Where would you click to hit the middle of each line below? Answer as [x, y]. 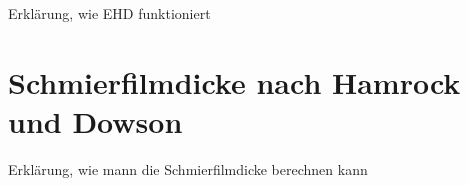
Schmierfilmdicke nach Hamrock [234, 81]
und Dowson [95, 120]
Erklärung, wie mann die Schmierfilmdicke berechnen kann [188, 168]
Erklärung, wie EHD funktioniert [109, 13]
